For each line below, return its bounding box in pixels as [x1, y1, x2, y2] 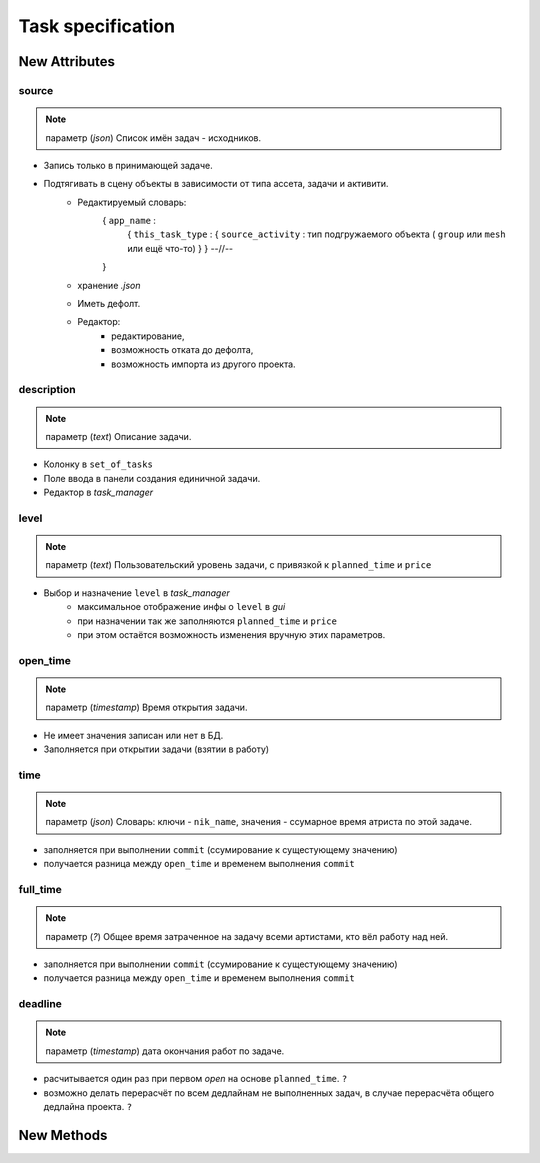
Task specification [18, 15, 175, 37]
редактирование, [111, 330, 185, 342]
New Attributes [18, 53, 115, 70]
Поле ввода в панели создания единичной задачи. [43, 472, 261, 484]
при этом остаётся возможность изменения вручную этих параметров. [77, 629, 386, 641]
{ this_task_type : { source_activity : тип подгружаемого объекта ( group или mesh [127, 228, 506, 240]
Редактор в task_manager [43, 486, 154, 499]
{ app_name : [102, 215, 157, 227]
